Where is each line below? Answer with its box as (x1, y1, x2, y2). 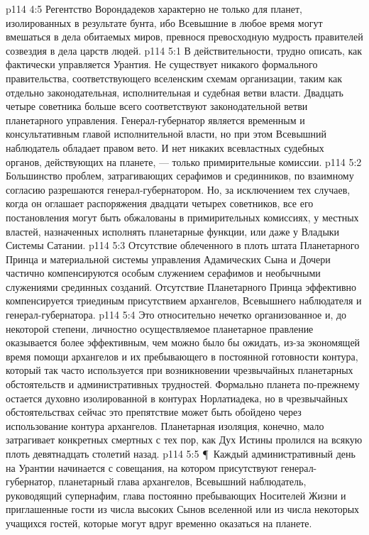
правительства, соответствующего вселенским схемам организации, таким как (6, 70, 343, 85)
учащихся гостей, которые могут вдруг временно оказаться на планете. (6, 515, 312, 530)
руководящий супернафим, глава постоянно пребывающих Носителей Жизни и (6, 487, 346, 502)
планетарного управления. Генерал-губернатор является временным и (6, 112, 305, 127)
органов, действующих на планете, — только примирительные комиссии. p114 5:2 (6, 154, 362, 169)
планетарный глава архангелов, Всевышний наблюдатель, (58, 474, 307, 489)
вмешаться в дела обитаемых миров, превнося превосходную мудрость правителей (6, 29, 363, 44)
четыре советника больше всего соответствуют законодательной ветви (6, 99, 308, 114)
